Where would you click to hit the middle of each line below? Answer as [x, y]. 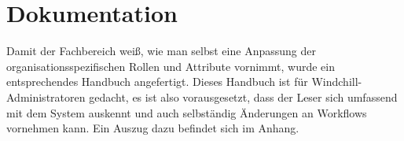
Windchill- [337, 82]
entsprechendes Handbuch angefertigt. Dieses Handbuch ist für [157, 82]
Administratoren [46, 96]
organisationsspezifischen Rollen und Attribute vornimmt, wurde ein [171, 66]
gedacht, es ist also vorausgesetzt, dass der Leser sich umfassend [243, 96]
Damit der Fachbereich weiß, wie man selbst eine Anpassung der [161, 51]
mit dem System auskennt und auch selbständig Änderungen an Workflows [187, 112]
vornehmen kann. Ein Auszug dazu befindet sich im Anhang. [153, 128]
